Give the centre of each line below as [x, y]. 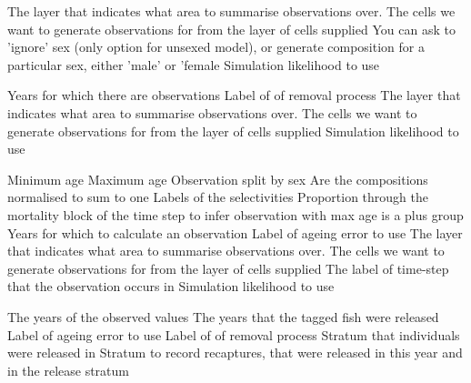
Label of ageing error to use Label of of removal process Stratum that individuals [234, 334]
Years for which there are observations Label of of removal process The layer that [234, 95]
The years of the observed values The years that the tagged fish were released [223, 316]
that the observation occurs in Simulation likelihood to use [171, 286]
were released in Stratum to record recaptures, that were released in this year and [235, 353]
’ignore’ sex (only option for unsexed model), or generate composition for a [216, 47]
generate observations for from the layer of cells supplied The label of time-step [228, 268]
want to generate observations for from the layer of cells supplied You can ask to [231, 29]
